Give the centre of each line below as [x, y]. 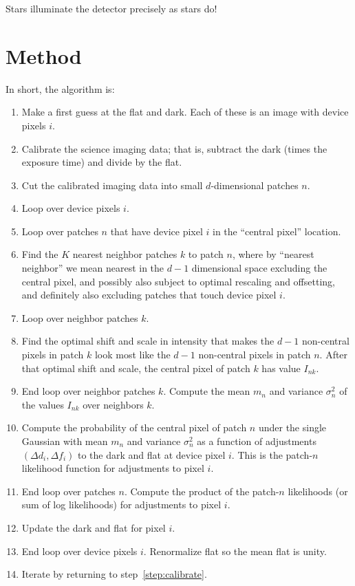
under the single [292, 427]
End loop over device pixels [79, 551]
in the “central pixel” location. [277, 231]
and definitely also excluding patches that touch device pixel [149, 295]
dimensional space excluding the [259, 268]
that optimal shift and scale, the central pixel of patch [136, 368]
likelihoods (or [318, 491]
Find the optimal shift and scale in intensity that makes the [148, 341]
